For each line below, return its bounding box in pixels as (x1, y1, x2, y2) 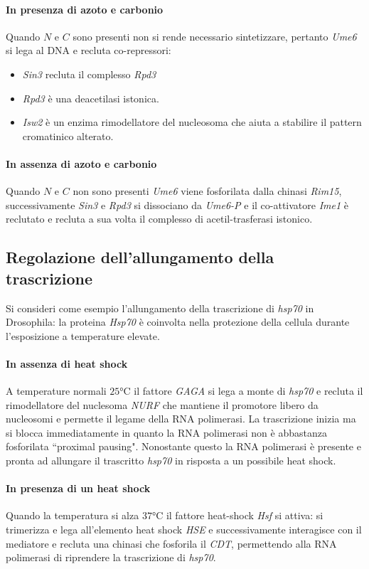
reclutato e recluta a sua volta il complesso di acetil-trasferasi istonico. (6, 211, 313, 226)
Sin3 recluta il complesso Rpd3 (22, 66, 156, 81)
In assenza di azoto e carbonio (6, 156, 157, 171)
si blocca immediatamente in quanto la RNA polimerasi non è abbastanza (6, 425, 327, 440)
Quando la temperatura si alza (6, 508, 139, 523)
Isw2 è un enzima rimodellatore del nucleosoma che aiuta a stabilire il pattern (22, 115, 362, 129)
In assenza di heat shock (6, 356, 128, 371)
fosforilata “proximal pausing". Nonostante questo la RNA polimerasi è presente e (6, 439, 361, 454)
